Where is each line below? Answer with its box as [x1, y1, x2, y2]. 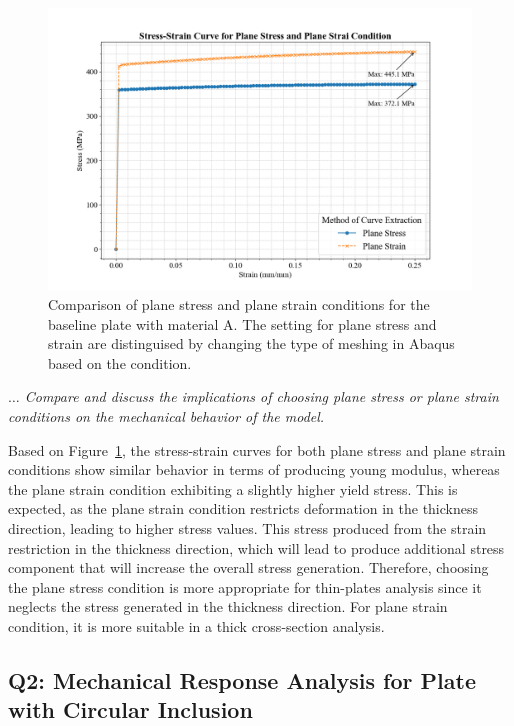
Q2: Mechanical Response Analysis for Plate [8, 664, 476, 695]
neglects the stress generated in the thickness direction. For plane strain [8, 596, 448, 617]
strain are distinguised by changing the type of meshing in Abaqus [48, 333, 455, 354]
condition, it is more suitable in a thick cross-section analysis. [8, 615, 385, 636]
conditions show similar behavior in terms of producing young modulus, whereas [8, 459, 500, 480]
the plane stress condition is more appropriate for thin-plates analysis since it [8, 576, 482, 597]
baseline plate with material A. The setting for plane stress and [48, 313, 437, 334]
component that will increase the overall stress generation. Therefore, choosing [8, 557, 489, 578]
